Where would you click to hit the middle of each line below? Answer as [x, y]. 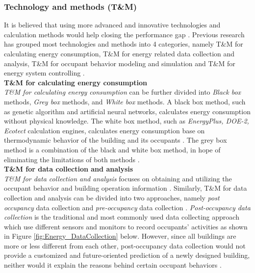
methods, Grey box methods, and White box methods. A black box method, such [125, 101]
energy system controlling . [44, 73]
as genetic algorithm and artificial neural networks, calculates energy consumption [127, 111]
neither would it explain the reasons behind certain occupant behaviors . [113, 265]
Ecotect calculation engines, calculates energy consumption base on [104, 130]
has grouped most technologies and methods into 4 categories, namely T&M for [124, 44]
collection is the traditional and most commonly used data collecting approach [122, 217]
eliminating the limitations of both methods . [72, 159]
